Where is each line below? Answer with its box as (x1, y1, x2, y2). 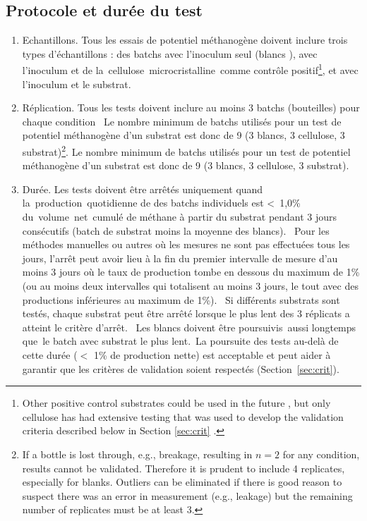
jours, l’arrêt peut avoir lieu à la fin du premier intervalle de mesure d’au (22, 250, 338, 265)
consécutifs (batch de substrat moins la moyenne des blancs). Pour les (22, 223, 330, 238)
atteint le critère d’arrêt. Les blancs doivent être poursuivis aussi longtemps (22, 319, 356, 334)
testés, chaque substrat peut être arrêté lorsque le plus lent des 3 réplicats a (22, 306, 350, 321)
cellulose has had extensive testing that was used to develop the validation (22, 409, 344, 424)
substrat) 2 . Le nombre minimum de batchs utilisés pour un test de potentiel (22, 142, 351, 159)
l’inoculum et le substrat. (22, 76, 131, 91)
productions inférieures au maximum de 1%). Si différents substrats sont (22, 292, 340, 307)
